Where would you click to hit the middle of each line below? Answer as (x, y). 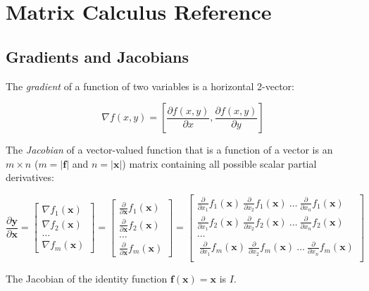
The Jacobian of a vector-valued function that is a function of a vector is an (169, 150)
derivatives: (30, 177)
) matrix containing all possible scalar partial (219, 163)
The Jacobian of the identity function (87, 278)
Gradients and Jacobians (98, 56)
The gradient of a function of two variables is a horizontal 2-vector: (150, 86)
